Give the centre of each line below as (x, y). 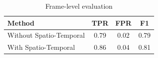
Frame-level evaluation (79, 6)
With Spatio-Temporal (41, 47)
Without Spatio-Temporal (46, 35)
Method (21, 22)
